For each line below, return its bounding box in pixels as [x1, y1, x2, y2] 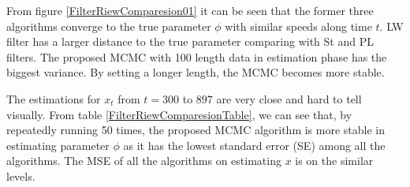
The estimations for [6, 90, 101, 107]
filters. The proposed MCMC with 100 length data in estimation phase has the [6, 48, 387, 65]
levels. [6, 167, 35, 184]
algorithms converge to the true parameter [6, 17, 211, 34]
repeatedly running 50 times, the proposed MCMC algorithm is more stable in [6, 122, 386, 138]
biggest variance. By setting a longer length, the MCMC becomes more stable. [6, 64, 385, 80]
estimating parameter [6, 137, 110, 153]
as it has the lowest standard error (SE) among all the [123, 137, 386, 153]
